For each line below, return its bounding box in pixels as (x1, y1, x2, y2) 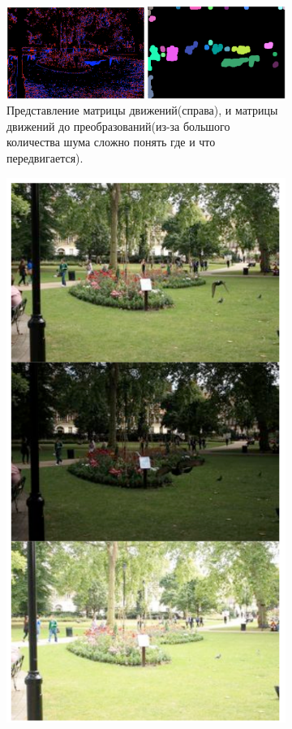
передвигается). (6, 150, 84, 167)
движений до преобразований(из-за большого (6, 117, 230, 134)
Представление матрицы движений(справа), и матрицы (6, 102, 278, 119)
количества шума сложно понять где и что (6, 133, 216, 150)
